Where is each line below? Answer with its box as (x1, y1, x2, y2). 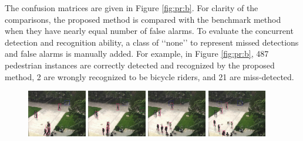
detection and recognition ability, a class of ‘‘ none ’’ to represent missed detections (5, 36, 299, 48)
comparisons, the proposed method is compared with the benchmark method (5, 13, 281, 25)
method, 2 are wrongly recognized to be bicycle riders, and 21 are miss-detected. (5, 70, 294, 82)
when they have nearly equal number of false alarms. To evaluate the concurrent (5, 25, 294, 37)
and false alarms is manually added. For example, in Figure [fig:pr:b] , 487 (5, 47, 269, 60)
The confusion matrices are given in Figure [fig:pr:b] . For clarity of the (5, 2, 258, 13)
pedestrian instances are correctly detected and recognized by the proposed (5, 59, 275, 71)
